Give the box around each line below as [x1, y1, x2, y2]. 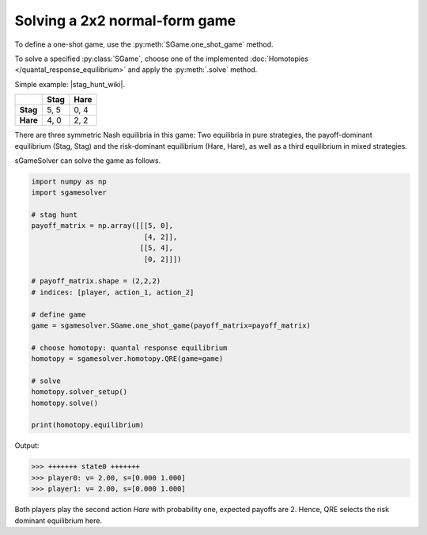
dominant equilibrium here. [14, 515, 103, 526]
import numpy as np [31, 176, 107, 186]
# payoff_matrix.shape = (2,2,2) [31, 277, 161, 286]
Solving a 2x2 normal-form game [14, 12, 236, 29]
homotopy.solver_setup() [31, 388, 128, 397]
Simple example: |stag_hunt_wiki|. [14, 79, 126, 89]
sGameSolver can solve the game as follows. [14, 155, 161, 165]
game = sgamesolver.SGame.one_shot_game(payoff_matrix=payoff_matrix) [31, 321, 312, 330]
